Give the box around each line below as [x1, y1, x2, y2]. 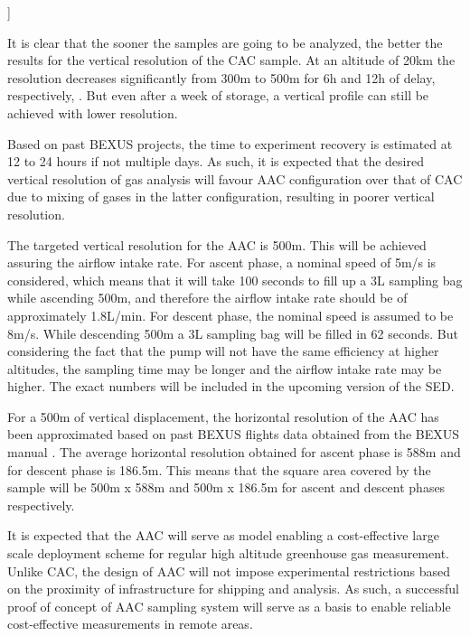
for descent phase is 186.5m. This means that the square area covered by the [7, 460, 431, 479]
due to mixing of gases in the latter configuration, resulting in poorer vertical [7, 187, 435, 206]
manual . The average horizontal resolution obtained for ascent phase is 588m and [7, 443, 461, 462]
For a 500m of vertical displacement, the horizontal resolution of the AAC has [7, 407, 439, 426]
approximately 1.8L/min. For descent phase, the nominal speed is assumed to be [7, 305, 454, 324]
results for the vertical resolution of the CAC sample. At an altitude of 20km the [7, 51, 456, 70]
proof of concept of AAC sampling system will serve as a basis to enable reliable [7, 596, 451, 615]
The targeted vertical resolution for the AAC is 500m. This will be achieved [7, 235, 427, 254]
